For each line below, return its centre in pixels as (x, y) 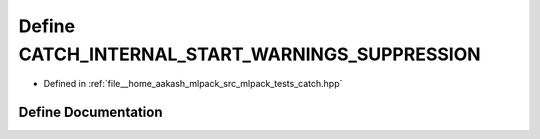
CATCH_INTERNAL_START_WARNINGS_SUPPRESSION (249, 54)
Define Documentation (90, 112)
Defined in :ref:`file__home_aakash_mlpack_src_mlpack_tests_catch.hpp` (193, 84)
